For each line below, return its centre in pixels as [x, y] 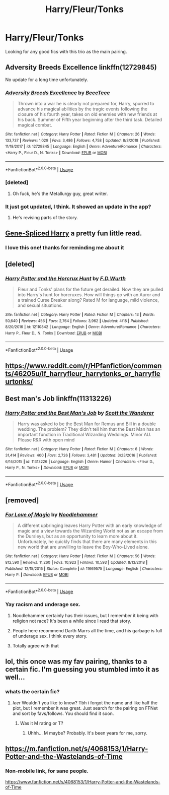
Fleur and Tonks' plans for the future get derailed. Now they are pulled [90, 289]
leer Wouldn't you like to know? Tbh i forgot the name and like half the [85, 703]
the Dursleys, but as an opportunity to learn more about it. [77, 536]
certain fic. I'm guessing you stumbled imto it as [82, 669]
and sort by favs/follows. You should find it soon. [63, 713]
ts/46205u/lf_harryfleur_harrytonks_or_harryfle [83, 374]
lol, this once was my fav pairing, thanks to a [76, 662]
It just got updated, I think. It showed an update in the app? [78, 207]
